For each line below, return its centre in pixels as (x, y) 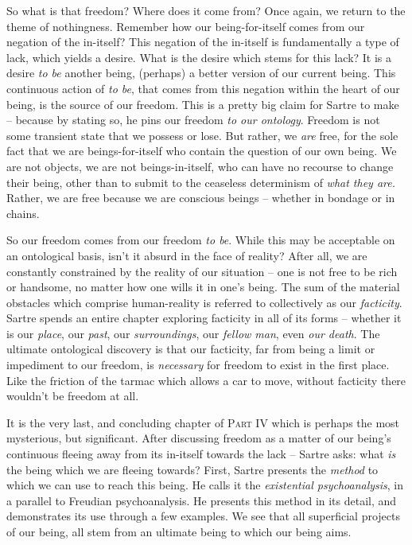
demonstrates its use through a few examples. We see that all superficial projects (204, 516)
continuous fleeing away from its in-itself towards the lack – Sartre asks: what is (201, 454)
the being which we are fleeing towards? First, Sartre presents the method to (192, 469)
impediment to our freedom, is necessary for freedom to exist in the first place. (198, 365)
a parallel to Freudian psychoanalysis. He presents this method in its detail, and (202, 500)
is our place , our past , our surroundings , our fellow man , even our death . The (193, 333)
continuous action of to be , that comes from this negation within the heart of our (203, 88)
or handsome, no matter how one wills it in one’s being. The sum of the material (203, 287)
